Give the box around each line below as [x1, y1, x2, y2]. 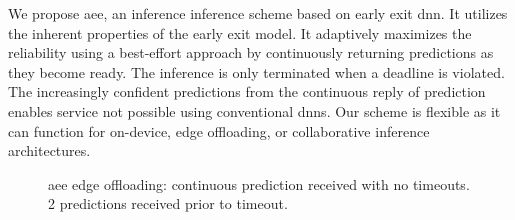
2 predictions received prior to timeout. [48, 193, 288, 214]
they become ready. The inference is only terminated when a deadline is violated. [8, 61, 505, 82]
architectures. [8, 140, 91, 161]
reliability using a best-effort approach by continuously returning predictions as [8, 42, 494, 63]
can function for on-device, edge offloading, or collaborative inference [8, 120, 430, 141]
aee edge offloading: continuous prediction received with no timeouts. [48, 173, 470, 194]
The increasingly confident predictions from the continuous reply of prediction [8, 81, 486, 102]
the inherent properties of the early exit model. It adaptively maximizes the [8, 22, 472, 43]
